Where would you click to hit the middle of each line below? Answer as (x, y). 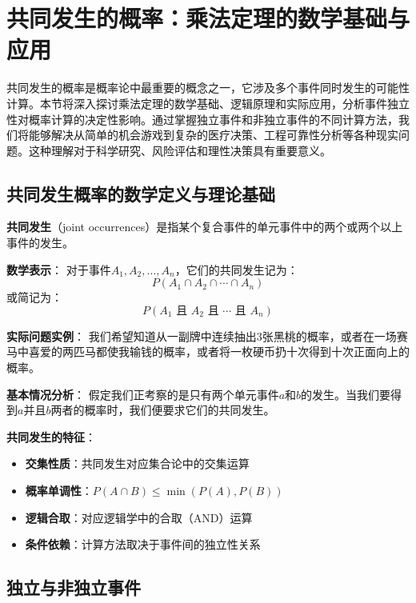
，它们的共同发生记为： (236, 269)
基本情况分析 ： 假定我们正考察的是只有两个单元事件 (143, 394)
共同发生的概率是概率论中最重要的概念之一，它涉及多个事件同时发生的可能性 (208, 88)
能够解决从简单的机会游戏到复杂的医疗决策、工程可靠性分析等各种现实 (213, 135)
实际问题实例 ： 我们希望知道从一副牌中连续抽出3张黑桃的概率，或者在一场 (202, 335)
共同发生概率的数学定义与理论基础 (141, 193)
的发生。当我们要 (346, 394)
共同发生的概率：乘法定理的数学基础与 (208, 18)
